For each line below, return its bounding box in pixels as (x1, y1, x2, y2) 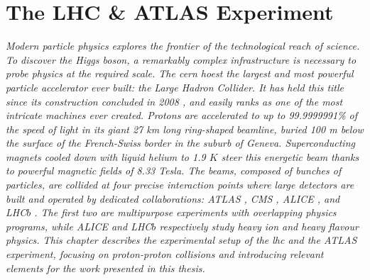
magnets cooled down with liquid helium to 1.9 (6, 149, 206, 164)
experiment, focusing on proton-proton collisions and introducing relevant (6, 247, 324, 262)
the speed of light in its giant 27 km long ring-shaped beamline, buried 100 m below (6, 121, 364, 136)
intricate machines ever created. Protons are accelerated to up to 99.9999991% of (6, 108, 358, 123)
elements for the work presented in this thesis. (6, 260, 205, 275)
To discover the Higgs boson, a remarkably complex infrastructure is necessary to (6, 52, 357, 67)
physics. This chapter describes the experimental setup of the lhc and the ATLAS (6, 233, 357, 247)
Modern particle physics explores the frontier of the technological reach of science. (6, 38, 360, 53)
